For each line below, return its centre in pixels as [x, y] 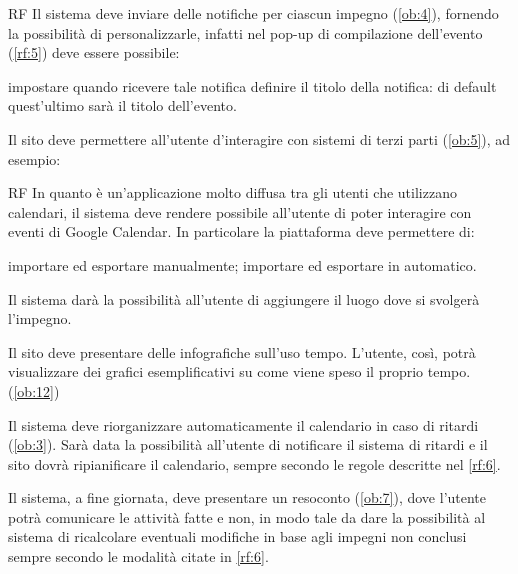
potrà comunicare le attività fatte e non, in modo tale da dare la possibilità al [247, 516]
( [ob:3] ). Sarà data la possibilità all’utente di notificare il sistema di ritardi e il [248, 444]
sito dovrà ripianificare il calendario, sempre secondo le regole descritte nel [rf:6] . [254, 463]
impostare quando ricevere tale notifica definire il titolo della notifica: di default [252, 85]
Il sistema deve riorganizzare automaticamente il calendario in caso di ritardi [243, 424]
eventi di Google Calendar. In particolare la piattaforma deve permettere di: [241, 231]
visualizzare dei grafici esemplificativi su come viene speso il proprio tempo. [239, 371]
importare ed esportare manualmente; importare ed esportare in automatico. [242, 264]
